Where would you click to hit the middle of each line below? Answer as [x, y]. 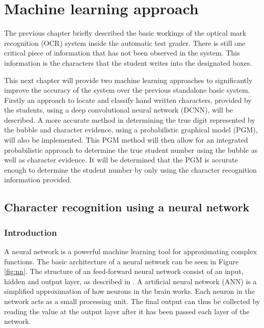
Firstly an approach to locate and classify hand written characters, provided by [128, 100]
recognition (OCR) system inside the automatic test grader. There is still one [125, 43]
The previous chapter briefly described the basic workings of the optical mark [125, 33]
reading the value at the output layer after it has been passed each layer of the [127, 311]
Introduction [31, 232]
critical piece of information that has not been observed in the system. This [122, 53]
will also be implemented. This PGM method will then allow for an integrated [126, 140]
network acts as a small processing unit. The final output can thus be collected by [132, 301]
